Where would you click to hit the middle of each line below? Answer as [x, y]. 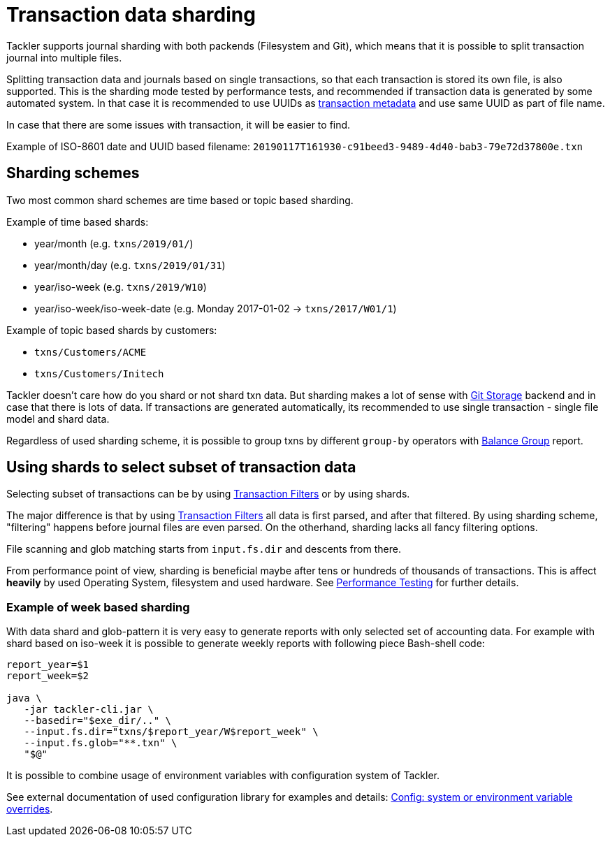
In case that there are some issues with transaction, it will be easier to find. [179, 124]
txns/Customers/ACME [90, 352]
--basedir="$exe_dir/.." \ [98, 721]
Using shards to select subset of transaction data [181, 467]
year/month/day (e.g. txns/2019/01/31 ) [130, 265]
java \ [24, 698]
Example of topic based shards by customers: [112, 330]
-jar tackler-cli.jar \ [89, 710]
